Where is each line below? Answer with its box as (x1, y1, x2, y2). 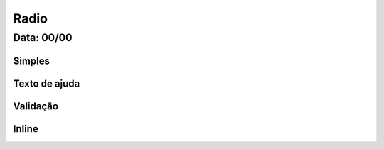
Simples (13, 55, 50, 67)
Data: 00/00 (13, 31, 73, 44)
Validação (13, 100, 59, 112)
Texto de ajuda (13, 77, 80, 89)
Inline (13, 123, 38, 135)
